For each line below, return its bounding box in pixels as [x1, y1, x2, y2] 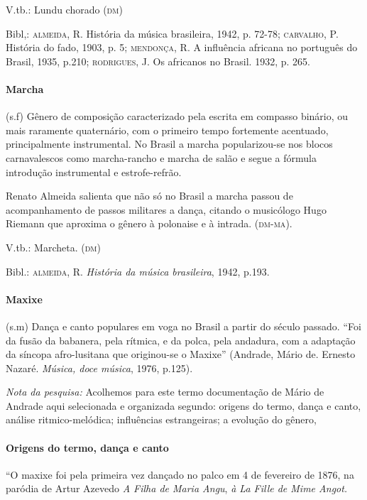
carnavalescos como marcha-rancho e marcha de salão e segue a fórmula [6, 150, 317, 165]
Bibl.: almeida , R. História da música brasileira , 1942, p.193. [6, 263, 270, 278]
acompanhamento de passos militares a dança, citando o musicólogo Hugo [6, 202, 327, 217]
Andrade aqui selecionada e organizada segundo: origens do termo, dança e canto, [6, 398, 361, 413]
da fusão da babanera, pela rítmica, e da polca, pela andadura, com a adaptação [6, 332, 356, 347]
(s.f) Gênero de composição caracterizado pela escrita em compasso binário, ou [6, 109, 349, 124]
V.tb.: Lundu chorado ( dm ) [6, 2, 123, 16]
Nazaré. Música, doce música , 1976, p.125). [6, 360, 193, 375]
